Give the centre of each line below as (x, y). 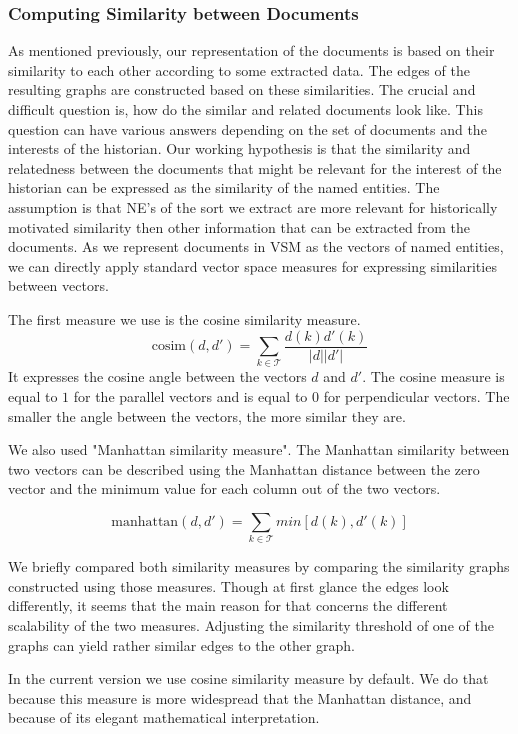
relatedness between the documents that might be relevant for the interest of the (255, 167)
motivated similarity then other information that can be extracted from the (239, 226)
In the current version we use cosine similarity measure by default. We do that (248, 678)
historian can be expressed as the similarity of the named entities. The (224, 187)
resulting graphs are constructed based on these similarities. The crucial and (242, 89)
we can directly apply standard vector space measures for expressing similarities (252, 265)
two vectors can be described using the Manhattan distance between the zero (244, 468)
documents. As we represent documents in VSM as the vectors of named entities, (256, 246)
